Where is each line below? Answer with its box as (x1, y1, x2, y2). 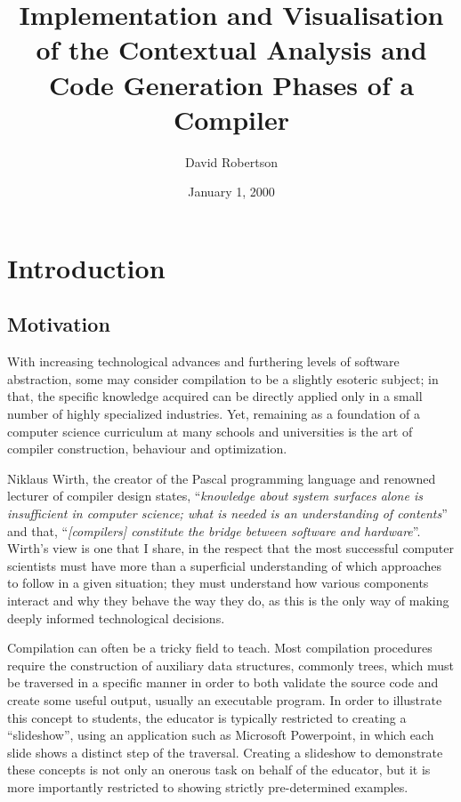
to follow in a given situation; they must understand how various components (7, 573, 429, 592)
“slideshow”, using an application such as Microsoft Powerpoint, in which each (7, 726, 434, 744)
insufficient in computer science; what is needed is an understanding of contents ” (7, 504, 448, 523)
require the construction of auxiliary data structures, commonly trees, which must (7, 655, 454, 674)
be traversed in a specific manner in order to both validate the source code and (7, 673, 439, 692)
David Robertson (185, 152, 278, 171)
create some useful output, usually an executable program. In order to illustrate (7, 690, 442, 709)
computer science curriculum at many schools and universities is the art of (7, 421, 413, 440)
